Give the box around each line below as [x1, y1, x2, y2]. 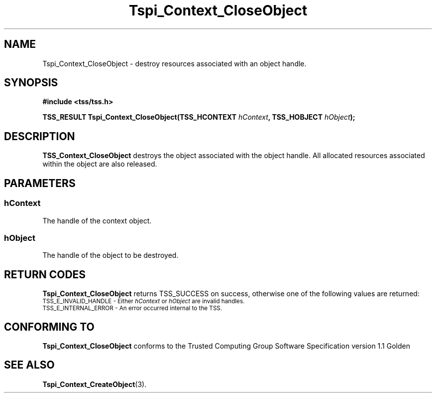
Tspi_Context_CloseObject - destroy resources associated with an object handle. [42, 59, 307, 68]
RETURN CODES [4, 268, 86, 281]
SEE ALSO [4, 359, 55, 372]
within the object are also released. [42, 160, 157, 169]
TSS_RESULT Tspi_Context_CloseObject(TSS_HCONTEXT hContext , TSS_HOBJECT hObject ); [42, 113, 355, 122]
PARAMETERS [4, 177, 76, 190]
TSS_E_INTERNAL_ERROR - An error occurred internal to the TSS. [42, 305, 222, 312]
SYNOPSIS [4, 76, 58, 89]
